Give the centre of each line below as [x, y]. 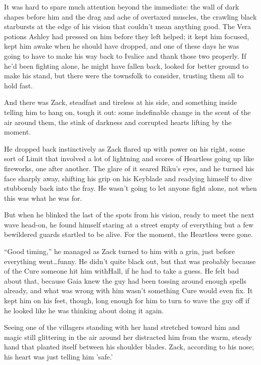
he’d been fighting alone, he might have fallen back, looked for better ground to [126, 66]
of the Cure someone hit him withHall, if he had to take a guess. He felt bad [122, 271]
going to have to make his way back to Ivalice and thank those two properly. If [125, 55]
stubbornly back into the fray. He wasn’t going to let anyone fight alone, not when [130, 188]
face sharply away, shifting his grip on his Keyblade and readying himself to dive [128, 178]
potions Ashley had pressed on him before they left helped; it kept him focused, [127, 36]
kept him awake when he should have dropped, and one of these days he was [122, 46]
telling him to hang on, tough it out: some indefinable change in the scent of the [127, 112]
